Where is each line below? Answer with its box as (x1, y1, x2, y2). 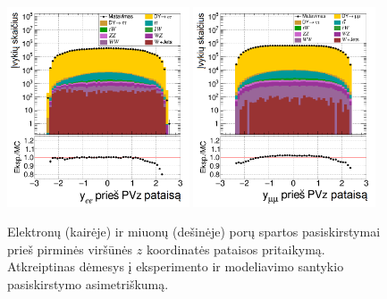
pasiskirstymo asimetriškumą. (7, 275, 169, 294)
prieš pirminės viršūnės (7, 239, 133, 258)
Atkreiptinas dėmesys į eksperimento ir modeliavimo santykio (7, 257, 344, 276)
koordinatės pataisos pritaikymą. (146, 239, 325, 258)
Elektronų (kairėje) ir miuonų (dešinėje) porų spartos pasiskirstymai (7, 222, 381, 241)
